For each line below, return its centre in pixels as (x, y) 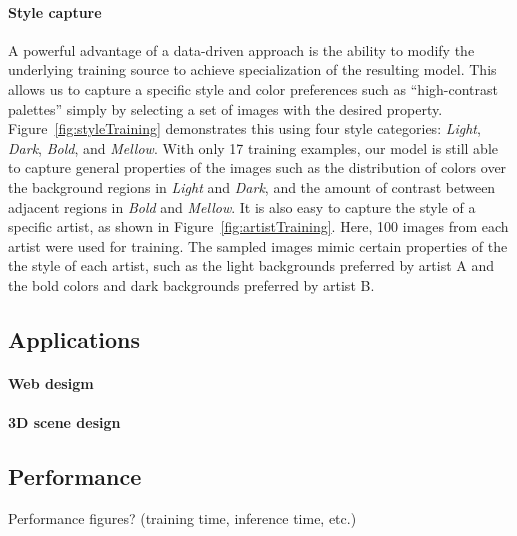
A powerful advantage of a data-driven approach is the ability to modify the (241, 49)
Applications (74, 338)
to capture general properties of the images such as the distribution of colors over (257, 167)
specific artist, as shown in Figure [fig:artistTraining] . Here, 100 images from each (258, 226)
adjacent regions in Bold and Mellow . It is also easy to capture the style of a (242, 206)
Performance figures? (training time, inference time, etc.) (182, 517)
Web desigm (51, 382)
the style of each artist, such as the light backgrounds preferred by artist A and (251, 265)
